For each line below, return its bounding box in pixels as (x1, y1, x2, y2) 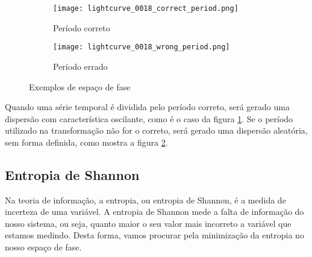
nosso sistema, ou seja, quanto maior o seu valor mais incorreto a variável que (5, 217, 292, 229)
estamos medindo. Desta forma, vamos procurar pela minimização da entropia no (5, 229, 304, 241)
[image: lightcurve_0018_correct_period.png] (53, 4, 239, 13)
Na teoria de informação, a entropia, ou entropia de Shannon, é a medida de (5, 193, 286, 206)
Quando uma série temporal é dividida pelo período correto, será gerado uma (5, 101, 290, 113)
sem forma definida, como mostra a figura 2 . (5, 135, 168, 148)
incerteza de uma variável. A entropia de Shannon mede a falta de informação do (5, 205, 304, 218)
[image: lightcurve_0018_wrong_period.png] (53, 43, 230, 52)
